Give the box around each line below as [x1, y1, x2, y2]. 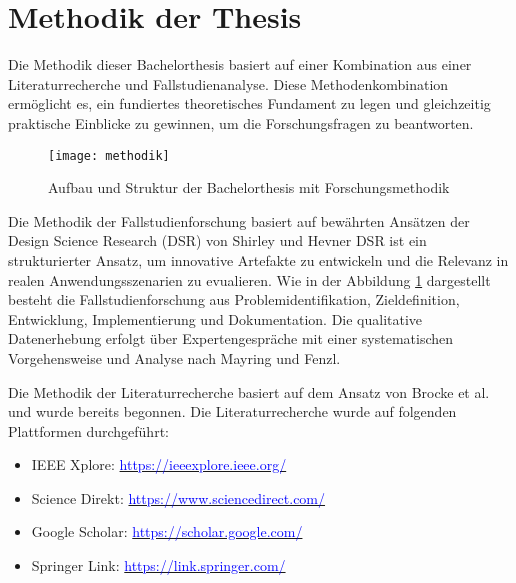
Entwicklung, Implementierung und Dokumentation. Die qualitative [8, 308, 423, 329]
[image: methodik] [48, 148, 170, 163]
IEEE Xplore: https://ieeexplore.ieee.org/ [31, 454, 287, 475]
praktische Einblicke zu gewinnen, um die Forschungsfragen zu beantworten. [8, 112, 474, 133]
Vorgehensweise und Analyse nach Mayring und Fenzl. [8, 347, 341, 368]
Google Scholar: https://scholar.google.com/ [31, 521, 303, 542]
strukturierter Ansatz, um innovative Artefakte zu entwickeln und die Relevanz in [8, 249, 509, 270]
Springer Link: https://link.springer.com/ [31, 555, 286, 576]
